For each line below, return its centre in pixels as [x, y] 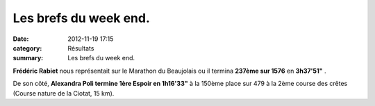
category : [27, 48]
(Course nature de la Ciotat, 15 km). [64, 93]
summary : [28, 58]
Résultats [81, 48]
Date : [21, 39]
